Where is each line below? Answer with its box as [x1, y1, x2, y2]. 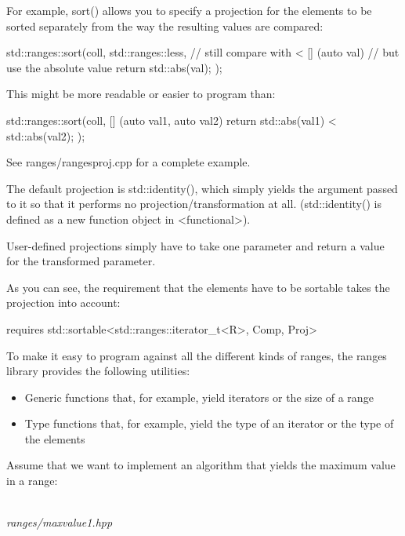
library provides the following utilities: [6, 363, 190, 379]
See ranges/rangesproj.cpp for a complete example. [6, 154, 251, 170]
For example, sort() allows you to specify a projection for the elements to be [6, 2, 372, 18]
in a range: [6, 472, 58, 489]
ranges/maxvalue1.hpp [6, 514, 113, 531]
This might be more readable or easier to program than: [6, 86, 276, 102]
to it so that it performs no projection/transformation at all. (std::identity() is [6, 195, 381, 212]
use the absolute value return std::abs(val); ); [6, 59, 222, 75]
